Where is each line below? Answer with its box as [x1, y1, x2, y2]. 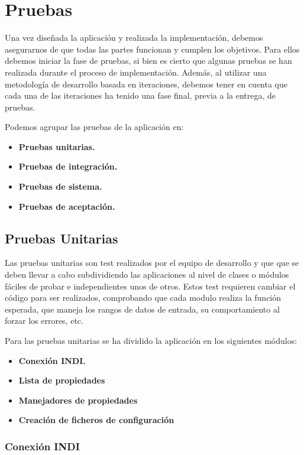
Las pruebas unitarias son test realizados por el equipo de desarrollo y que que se [5, 256, 299, 269]
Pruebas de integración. [18, 160, 118, 173]
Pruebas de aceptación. [18, 200, 115, 212]
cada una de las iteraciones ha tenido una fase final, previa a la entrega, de [5, 89, 276, 102]
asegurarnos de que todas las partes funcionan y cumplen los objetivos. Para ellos [5, 43, 300, 55]
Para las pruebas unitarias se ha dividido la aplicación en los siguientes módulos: [5, 334, 297, 347]
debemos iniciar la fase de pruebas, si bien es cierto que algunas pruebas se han [5, 54, 292, 67]
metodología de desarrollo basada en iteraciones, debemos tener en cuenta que [5, 77, 287, 90]
